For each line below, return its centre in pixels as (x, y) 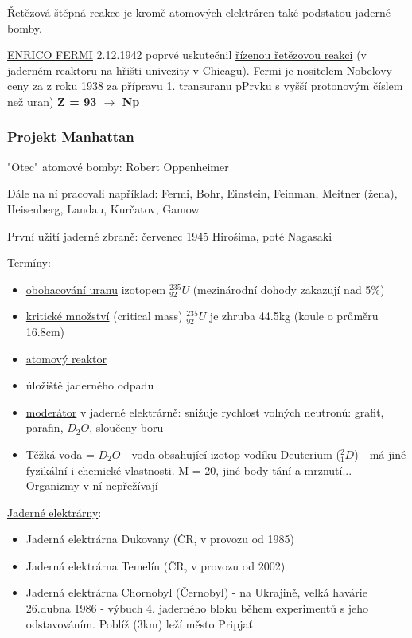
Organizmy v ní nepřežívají (92, 485)
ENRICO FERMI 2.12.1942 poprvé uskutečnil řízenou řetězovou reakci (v (187, 55)
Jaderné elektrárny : (54, 512)
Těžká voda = (60, 454)
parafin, (45, 427)
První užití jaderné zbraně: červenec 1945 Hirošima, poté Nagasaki (170, 235)
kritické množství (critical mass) (104, 316)
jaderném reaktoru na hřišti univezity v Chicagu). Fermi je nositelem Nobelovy (200, 70)
